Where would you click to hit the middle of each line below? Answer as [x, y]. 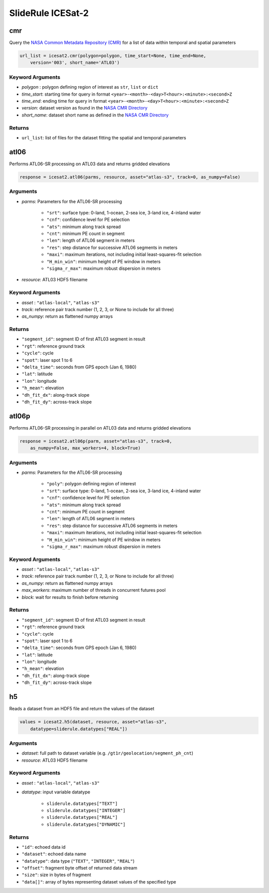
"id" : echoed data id [44, 847]
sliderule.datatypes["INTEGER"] [86, 810]
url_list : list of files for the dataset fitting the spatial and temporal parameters [104, 137]
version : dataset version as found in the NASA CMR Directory [85, 108]
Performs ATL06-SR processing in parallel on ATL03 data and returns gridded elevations [100, 428]
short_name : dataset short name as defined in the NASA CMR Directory [95, 115]
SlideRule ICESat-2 [49, 13]
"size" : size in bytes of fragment [57, 875]
